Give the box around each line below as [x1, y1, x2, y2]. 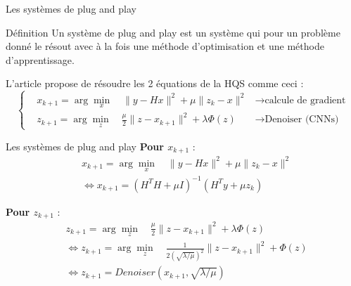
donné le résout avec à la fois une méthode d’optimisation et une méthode [6, 39, 324, 53]
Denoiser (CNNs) [264, 115, 339, 125]
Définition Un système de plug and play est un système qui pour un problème [6, 25, 340, 39]
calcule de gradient [264, 95, 346, 105]
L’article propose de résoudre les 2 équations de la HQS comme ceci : [6, 76, 304, 91]
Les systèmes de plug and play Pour [6, 138, 164, 153]
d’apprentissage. [6, 52, 75, 67]
